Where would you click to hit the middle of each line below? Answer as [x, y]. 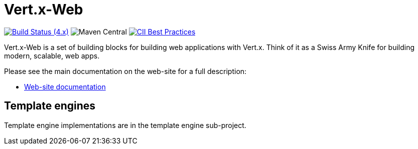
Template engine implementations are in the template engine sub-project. [125, 125]
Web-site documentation [65, 86]
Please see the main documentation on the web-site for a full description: [125, 71]
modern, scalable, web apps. [52, 55]
